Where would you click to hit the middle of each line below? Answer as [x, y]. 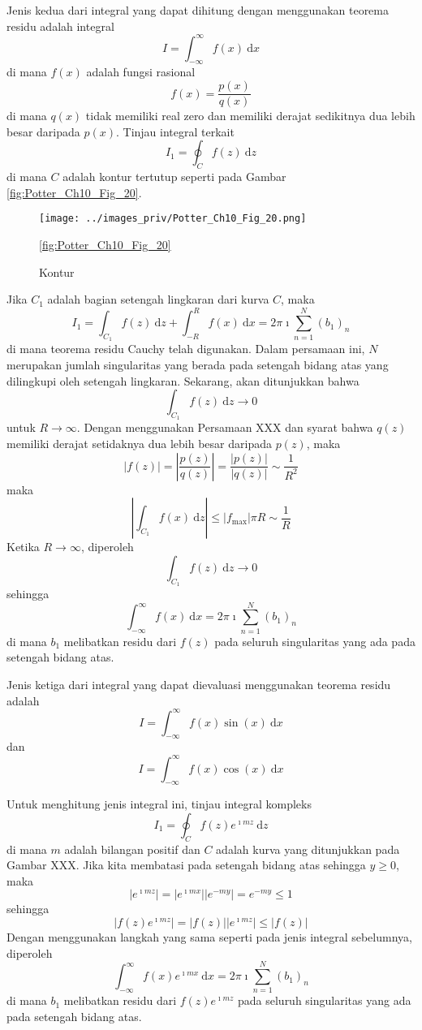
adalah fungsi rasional [141, 72]
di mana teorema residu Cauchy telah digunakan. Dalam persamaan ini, [186, 349]
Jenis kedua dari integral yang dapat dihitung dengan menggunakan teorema [198, 10]
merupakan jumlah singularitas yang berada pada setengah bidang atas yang [198, 365]
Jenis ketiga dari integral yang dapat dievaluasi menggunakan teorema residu [199, 684]
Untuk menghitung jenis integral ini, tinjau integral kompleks [159, 804]
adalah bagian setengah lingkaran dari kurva [158, 299]
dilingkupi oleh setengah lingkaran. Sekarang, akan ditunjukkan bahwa [183, 380]
